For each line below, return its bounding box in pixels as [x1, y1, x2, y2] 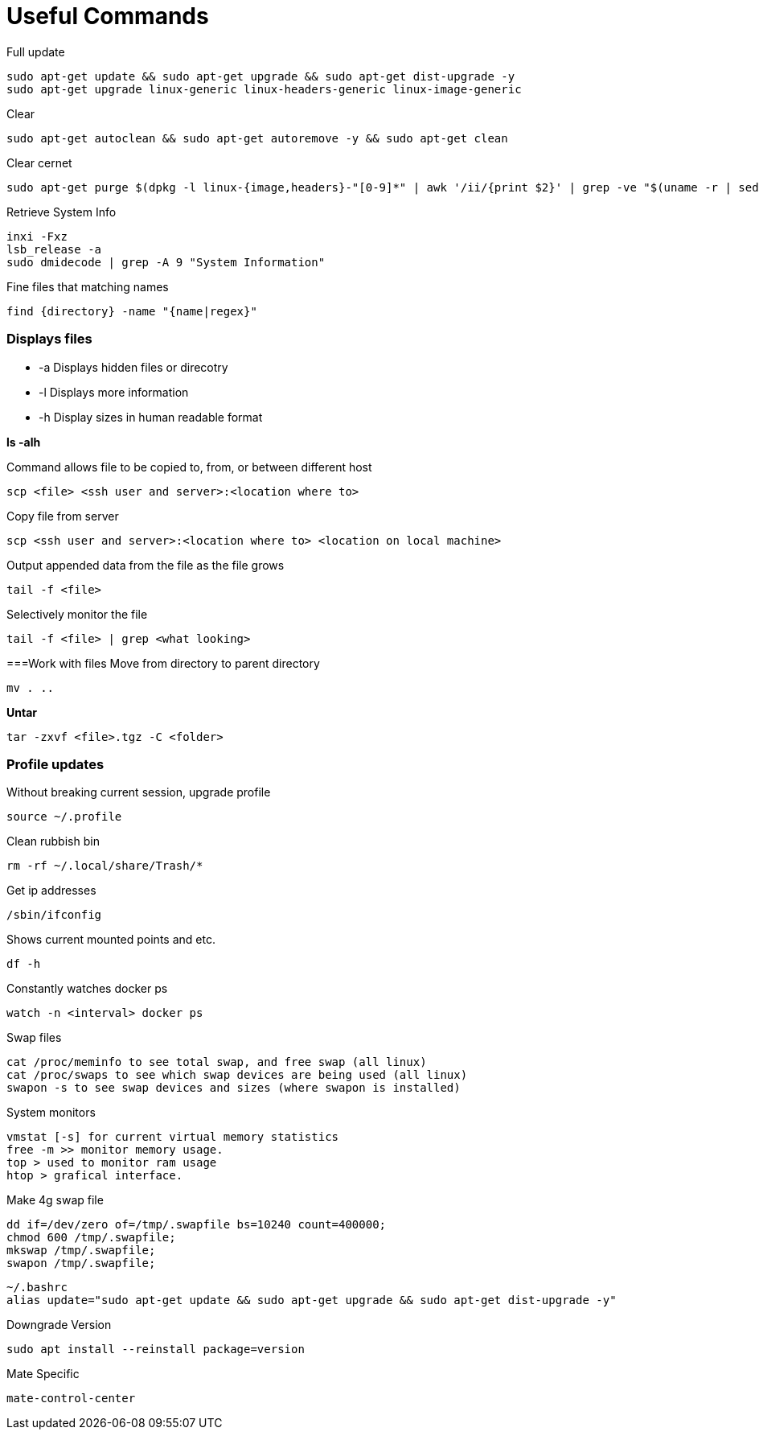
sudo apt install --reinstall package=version [6, 1343, 305, 1356]
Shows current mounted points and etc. [6, 932, 215, 947]
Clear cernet [6, 155, 72, 170]
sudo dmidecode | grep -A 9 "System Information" [6, 255, 326, 269]
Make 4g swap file [6, 1193, 104, 1208]
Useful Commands [6, 2, 209, 30]
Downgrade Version [6, 1318, 112, 1332]
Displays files [6, 331, 92, 348]
